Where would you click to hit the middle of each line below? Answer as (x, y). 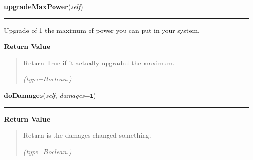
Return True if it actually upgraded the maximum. (99, 62)
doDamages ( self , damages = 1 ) (50, 95)
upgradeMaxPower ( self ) (44, 6)
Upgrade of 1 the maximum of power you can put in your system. (102, 30)
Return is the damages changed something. (87, 135)
